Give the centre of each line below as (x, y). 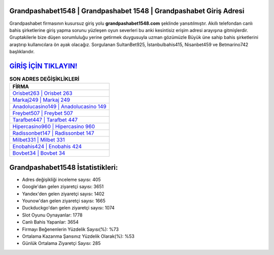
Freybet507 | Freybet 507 (43, 113)
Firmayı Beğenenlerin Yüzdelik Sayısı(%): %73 (71, 229)
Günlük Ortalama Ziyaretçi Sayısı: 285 (61, 243)
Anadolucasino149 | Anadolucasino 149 (59, 106)
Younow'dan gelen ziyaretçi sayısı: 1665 (64, 201)
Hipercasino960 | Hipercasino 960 (54, 127)
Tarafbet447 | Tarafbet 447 (45, 120)
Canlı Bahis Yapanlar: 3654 (50, 222)
